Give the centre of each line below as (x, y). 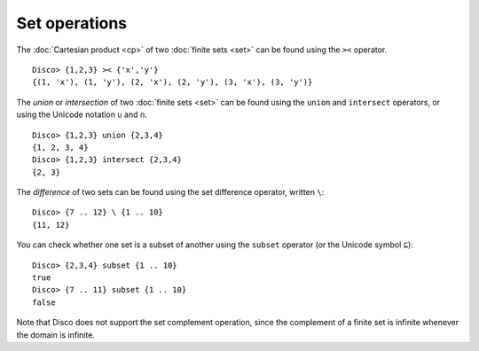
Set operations (72, 23)
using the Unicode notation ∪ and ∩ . (82, 114)
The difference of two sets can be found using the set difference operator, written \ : (170, 192)
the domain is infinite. (55, 335)
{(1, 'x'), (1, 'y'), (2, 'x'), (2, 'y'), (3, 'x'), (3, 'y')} (173, 82)
